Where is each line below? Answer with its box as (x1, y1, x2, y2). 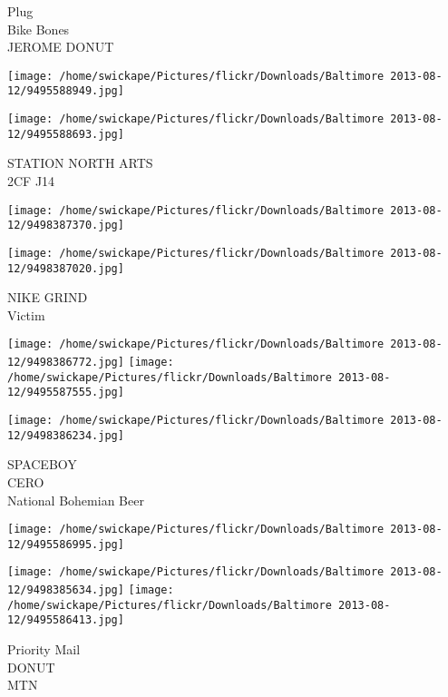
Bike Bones (7, 19, 70, 38)
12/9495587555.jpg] (7, 386, 124, 399)
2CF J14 (7, 172, 55, 190)
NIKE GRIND (7, 288, 88, 307)
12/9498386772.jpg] (7, 356, 124, 369)
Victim (7, 305, 45, 324)
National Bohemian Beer (7, 490, 144, 509)
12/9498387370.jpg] (7, 219, 124, 232)
